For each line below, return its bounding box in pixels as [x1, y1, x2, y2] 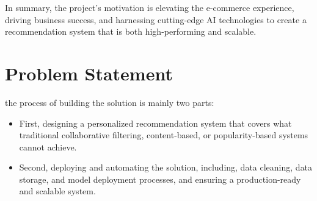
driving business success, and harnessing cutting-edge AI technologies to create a [5, 13, 307, 26]
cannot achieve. [19, 140, 77, 153]
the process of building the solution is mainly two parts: [5, 96, 214, 108]
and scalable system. [19, 185, 96, 197]
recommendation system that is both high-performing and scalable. [5, 25, 257, 38]
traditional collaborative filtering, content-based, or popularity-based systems [19, 129, 308, 141]
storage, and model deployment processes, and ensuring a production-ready [19, 172, 301, 185]
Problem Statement [5, 60, 173, 85]
